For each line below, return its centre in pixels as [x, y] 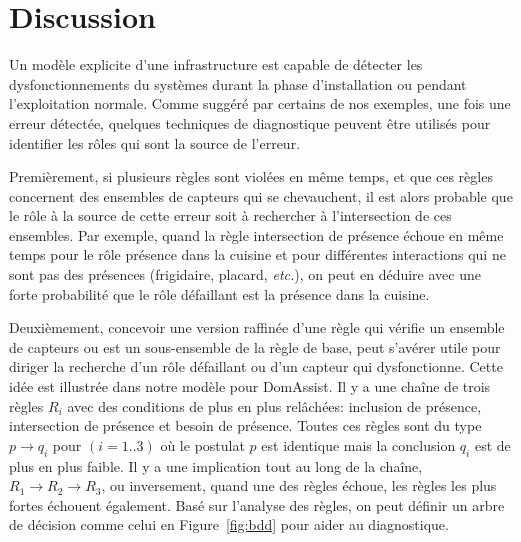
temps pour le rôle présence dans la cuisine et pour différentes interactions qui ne [257, 254]
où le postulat [202, 444]
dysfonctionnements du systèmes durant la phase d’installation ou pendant [238, 83]
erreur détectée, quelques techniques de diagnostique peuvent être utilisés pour [250, 122]
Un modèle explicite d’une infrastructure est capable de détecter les [216, 64]
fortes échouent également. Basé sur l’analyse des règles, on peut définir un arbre [257, 504]
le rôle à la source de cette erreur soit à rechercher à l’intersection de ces [230, 215]
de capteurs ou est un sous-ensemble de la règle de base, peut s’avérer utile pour [255, 346]
